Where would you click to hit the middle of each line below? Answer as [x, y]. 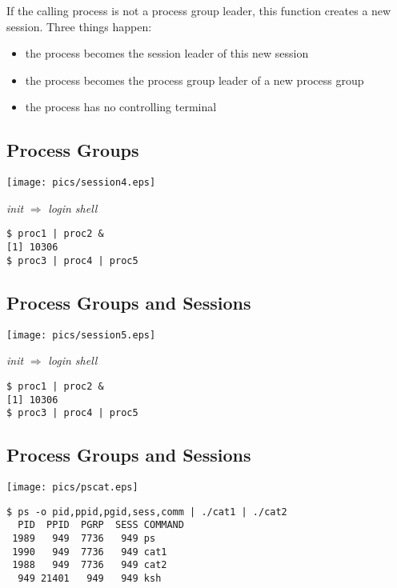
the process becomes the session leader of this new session [167, 53]
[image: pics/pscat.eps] [72, 488]
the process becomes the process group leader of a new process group [194, 80]
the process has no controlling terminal [121, 107]
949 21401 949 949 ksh [90, 578]
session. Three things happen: [79, 26]
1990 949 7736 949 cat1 [90, 552]
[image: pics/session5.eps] [81, 335]
